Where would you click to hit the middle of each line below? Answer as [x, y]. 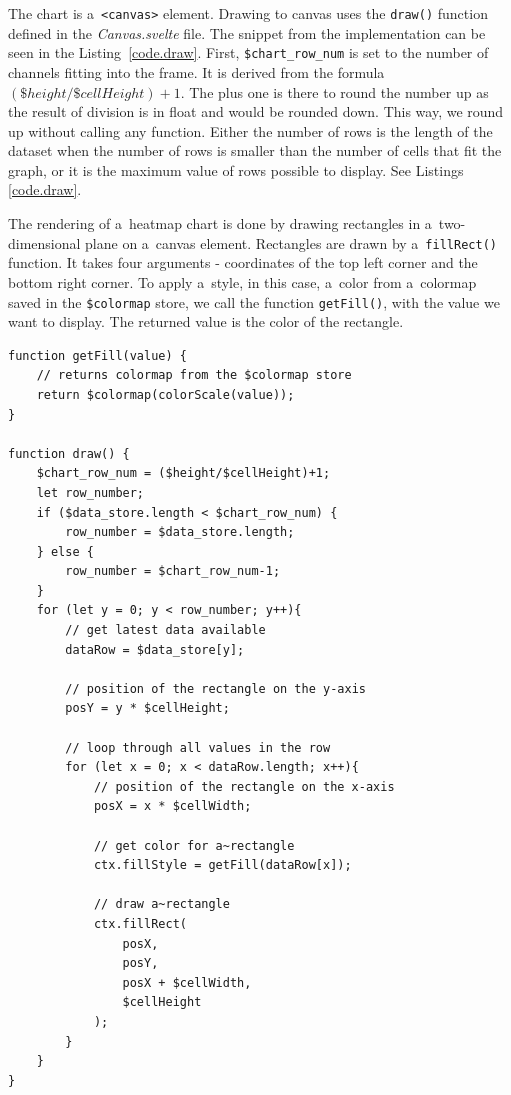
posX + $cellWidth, [187, 982]
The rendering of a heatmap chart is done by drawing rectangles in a [220, 223]
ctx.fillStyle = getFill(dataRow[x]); [222, 865]
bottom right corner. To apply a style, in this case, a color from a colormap [242, 281]
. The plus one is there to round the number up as [334, 91]
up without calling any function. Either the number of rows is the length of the [250, 130]
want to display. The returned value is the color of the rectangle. [206, 321]
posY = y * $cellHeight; [147, 708]
